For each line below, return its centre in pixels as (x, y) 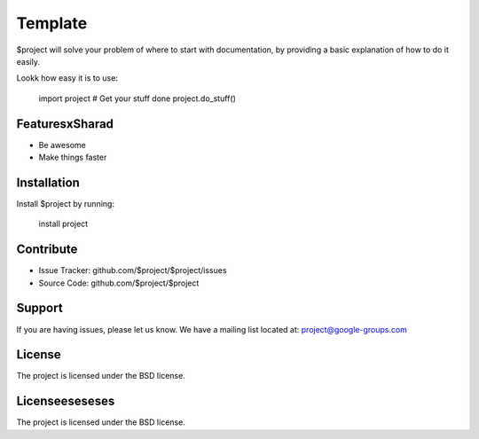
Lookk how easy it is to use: (67, 78)
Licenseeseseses (66, 401)
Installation (48, 182)
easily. (28, 61)
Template (52, 23)
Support (39, 308)
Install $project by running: (66, 203)
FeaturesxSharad (65, 124)
